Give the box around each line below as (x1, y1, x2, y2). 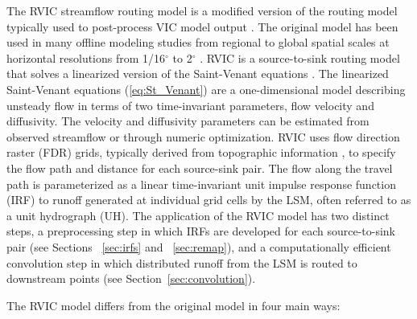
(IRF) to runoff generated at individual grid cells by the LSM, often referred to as (6, 191, 411, 208)
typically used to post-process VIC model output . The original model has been (6, 18, 398, 35)
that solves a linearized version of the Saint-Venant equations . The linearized (6, 65, 389, 82)
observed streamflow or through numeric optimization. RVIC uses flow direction (6, 128, 400, 145)
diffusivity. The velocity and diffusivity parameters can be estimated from (6, 112, 370, 129)
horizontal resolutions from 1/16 (6, 49, 166, 66)
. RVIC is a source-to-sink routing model (200, 49, 400, 66)
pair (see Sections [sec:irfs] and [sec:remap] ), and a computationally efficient (6, 238, 391, 255)
